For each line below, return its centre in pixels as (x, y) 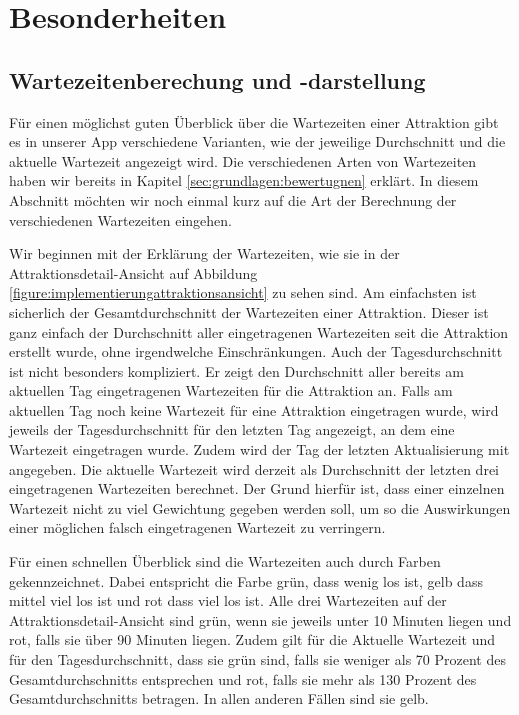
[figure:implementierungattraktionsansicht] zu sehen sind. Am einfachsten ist (243, 292)
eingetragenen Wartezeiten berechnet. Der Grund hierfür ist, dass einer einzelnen (257, 488)
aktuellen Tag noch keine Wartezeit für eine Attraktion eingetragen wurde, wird (254, 409)
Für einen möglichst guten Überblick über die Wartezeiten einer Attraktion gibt (254, 121)
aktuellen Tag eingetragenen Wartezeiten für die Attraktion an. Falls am (231, 390)
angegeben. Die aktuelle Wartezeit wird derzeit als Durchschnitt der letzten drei (254, 468)
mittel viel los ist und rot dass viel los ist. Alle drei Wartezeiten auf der (228, 600)
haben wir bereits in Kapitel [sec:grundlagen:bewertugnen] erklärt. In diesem (244, 180)
